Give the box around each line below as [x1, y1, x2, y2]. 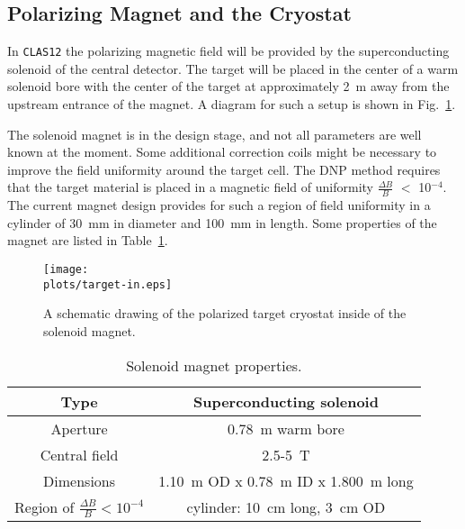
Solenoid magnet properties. [126, 354, 302, 376]
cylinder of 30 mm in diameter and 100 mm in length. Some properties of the [7, 213, 437, 232]
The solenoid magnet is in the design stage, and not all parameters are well [7, 124, 422, 143]
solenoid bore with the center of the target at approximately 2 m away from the [7, 77, 450, 96]
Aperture [50, 417, 108, 439]
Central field [40, 443, 119, 465]
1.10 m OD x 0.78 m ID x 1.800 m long [158, 470, 414, 491]
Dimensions [43, 470, 116, 491]
